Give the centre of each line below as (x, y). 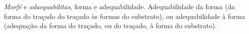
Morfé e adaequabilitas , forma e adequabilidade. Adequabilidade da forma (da (119, 6)
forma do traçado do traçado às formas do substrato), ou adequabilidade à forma (125, 16)
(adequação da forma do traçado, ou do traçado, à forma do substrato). (110, 25)
